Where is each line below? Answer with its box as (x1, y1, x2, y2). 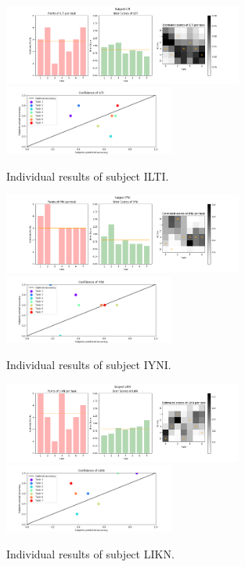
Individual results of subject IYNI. (6, 357, 171, 373)
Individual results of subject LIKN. (6, 545, 175, 562)
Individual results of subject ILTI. (6, 167, 169, 184)
